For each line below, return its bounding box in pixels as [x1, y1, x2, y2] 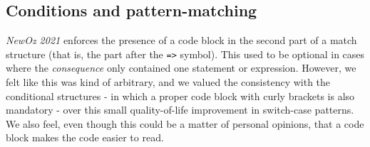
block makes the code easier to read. [6, 130, 164, 145]
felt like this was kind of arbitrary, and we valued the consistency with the [6, 75, 331, 89]
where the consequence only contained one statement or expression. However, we [6, 60, 356, 75]
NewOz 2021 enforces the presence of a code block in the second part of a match [6, 33, 357, 48]
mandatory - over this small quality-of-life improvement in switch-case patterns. [6, 102, 354, 117]
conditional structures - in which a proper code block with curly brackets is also [6, 88, 355, 103]
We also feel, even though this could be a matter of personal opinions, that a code [6, 116, 364, 131]
